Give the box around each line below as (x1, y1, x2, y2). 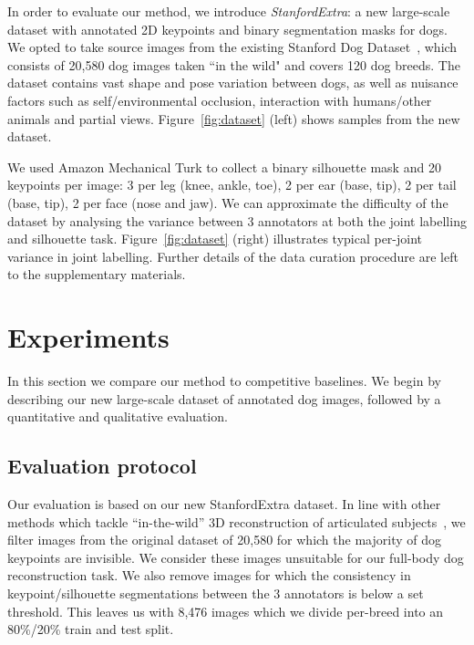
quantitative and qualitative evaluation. (7, 407, 228, 426)
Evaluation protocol (7, 452, 197, 480)
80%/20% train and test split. (7, 619, 174, 639)
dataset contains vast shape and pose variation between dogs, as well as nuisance (7, 73, 459, 92)
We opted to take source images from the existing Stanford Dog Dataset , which (7, 37, 458, 57)
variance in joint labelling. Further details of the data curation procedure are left (7, 246, 459, 265)
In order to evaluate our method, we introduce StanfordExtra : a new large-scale (7, 2, 450, 20)
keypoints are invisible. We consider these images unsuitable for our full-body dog (7, 547, 464, 567)
